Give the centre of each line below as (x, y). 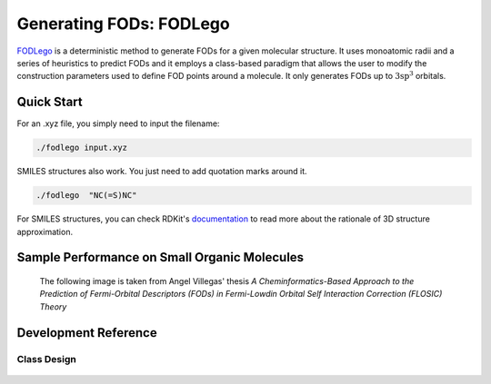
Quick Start (50, 102)
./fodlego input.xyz (81, 148)
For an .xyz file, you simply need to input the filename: (118, 123)
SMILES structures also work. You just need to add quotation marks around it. (162, 172)
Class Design (46, 359)
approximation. (45, 231)
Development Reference (87, 333)
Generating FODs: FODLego (124, 24)
